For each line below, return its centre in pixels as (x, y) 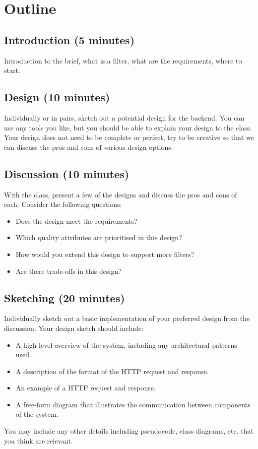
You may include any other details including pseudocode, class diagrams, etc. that (129, 431)
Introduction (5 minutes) (69, 39)
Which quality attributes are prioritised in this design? (99, 237)
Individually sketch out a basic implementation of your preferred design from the (127, 318)
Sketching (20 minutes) (64, 297)
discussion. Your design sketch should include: (74, 328)
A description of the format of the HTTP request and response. (112, 371)
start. (12, 70)
